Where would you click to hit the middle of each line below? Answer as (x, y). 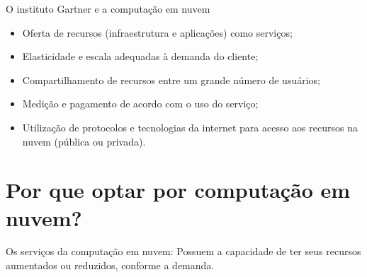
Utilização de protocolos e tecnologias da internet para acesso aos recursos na (190, 127)
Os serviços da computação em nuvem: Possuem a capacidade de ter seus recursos (183, 251)
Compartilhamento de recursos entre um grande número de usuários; (171, 79)
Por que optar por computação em (178, 190)
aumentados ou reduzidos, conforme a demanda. (110, 265)
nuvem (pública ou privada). (84, 141)
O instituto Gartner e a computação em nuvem (108, 8)
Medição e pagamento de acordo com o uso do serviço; (140, 104)
